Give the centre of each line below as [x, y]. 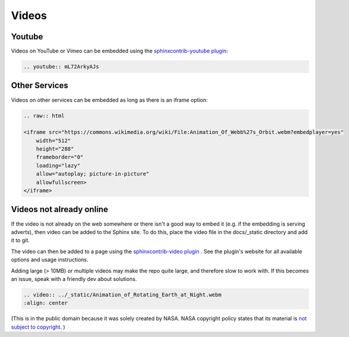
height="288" [55, 149]
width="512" [54, 141]
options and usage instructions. [50, 260]
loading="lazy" [58, 166]
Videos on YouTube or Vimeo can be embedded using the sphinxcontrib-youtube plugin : [120, 51]
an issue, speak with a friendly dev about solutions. [74, 279]
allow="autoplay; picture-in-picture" [93, 174]
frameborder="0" [60, 157]
